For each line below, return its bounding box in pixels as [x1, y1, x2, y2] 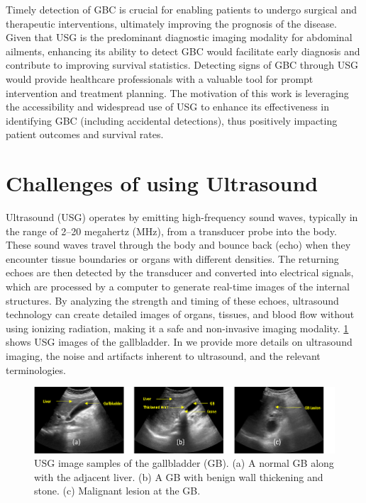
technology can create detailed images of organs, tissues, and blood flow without [6, 307, 355, 322]
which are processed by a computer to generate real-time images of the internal [6, 279, 350, 294]
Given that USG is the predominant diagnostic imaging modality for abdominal [6, 30, 353, 45]
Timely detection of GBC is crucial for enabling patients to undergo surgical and [6, 2, 357, 16]
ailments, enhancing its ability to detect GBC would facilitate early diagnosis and [6, 43, 360, 58]
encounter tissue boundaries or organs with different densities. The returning [6, 251, 339, 266]
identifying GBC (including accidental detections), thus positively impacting [6, 113, 338, 128]
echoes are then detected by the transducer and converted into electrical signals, [6, 265, 354, 280]
